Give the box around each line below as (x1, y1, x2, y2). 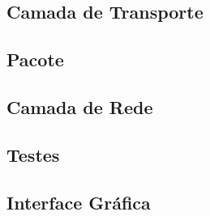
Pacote (6, 47, 64, 72)
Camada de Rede (6, 94, 153, 119)
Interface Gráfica (6, 189, 151, 214)
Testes (6, 142, 60, 167)
